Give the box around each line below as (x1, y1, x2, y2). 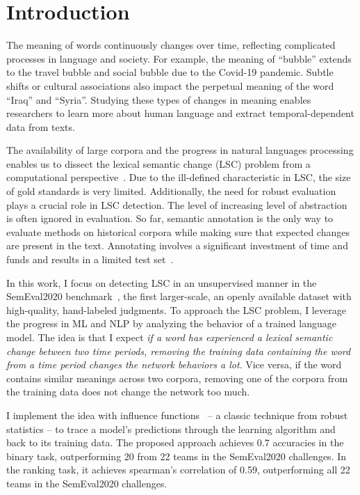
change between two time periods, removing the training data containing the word (6, 343, 351, 358)
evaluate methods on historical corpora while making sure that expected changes (6, 224, 350, 239)
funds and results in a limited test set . (6, 252, 174, 267)
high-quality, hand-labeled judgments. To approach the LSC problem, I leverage (6, 302, 346, 317)
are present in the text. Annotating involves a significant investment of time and (6, 238, 348, 253)
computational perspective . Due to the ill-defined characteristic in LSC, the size (6, 170, 351, 184)
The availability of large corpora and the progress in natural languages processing (6, 143, 354, 157)
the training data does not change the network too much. (6, 384, 250, 399)
